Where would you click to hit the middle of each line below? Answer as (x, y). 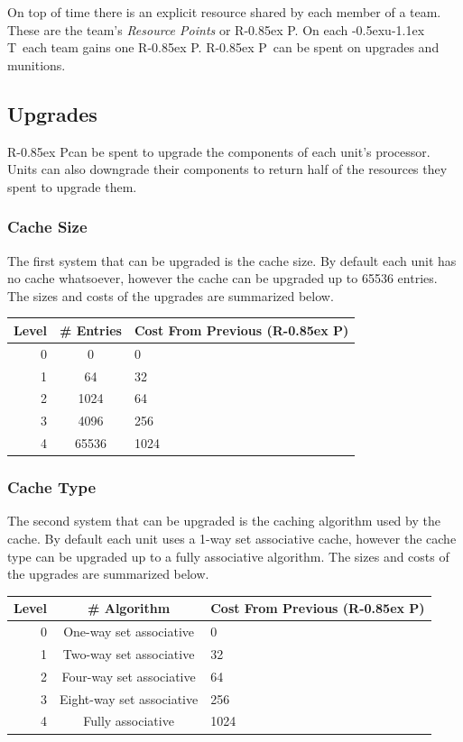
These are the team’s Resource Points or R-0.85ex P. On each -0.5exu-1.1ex (216, 29)
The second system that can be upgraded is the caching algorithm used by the (224, 521)
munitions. (37, 64)
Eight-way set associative (129, 698)
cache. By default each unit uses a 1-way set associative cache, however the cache (232, 538)
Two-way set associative (129, 653)
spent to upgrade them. (72, 186)
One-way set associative (129, 632)
